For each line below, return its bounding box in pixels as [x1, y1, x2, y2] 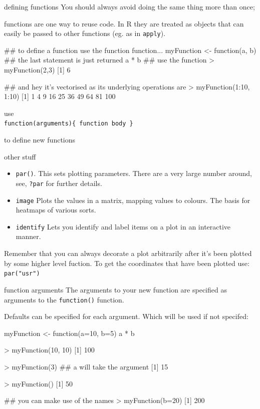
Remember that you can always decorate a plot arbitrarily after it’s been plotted [4, 248, 252, 258]
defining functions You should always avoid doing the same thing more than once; [4, 1, 255, 11]
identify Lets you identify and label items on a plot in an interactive [16, 221, 231, 231]
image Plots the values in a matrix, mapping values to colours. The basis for [16, 194, 250, 205]
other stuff [4, 151, 36, 161]
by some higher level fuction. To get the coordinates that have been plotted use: [4, 257, 249, 268]
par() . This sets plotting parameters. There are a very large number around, [16, 168, 252, 178]
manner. [16, 231, 41, 241]
